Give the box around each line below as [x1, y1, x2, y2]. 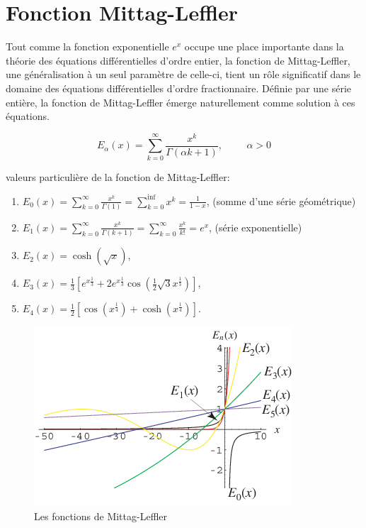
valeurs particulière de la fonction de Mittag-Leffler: [6, 169, 230, 184]
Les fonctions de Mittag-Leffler [34, 508, 168, 523]
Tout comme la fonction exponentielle [6, 39, 169, 54]
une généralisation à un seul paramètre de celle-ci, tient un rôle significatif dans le [6, 67, 361, 82]
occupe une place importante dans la [184, 39, 344, 54]
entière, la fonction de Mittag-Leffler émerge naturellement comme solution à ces [6, 94, 355, 109]
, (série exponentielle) [209, 219, 302, 234]
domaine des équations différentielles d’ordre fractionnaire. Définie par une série [6, 80, 352, 95]
